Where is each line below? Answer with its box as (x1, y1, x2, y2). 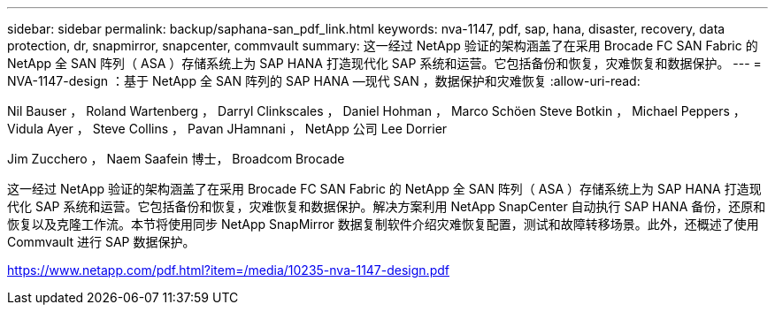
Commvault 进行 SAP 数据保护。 (7, 234, 196, 249)
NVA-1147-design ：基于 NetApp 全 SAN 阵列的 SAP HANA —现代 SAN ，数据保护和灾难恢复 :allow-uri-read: (7, 73, 641, 88)
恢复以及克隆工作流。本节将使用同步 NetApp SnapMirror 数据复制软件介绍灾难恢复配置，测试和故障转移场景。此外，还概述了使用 (7, 217, 759, 232)
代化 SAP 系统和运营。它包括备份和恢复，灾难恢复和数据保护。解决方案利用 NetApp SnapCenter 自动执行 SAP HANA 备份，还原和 (7, 199, 766, 214)
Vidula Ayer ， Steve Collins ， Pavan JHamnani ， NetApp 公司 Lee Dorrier (7, 121, 448, 136)
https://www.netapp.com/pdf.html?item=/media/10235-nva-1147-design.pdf (7, 263, 449, 278)
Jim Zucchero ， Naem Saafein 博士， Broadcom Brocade (7, 151, 345, 166)
